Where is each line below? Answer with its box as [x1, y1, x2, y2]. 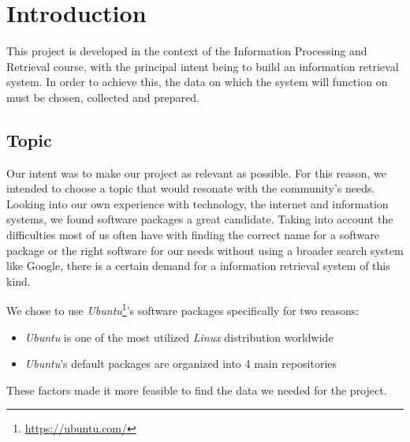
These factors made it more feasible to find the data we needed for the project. [6, 381, 387, 398]
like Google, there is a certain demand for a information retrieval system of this [6, 257, 390, 274]
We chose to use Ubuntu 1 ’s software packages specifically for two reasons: [6, 300, 360, 319]
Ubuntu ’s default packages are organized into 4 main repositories [24, 355, 337, 372]
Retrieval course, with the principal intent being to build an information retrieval [6, 58, 399, 74]
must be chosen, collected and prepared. [6, 88, 199, 105]
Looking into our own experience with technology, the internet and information [6, 195, 389, 212]
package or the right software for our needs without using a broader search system [6, 242, 404, 258]
